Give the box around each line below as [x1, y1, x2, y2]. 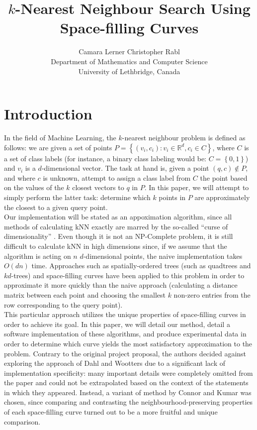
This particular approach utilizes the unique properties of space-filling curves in [4, 309, 246, 320]
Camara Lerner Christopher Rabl [79, 46, 180, 57]
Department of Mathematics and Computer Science [51, 56, 208, 66]
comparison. [4, 416, 41, 427]
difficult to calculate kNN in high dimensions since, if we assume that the [4, 240, 227, 251]
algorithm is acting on [4, 250, 71, 261]
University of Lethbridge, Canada [78, 66, 180, 76]
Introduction [4, 104, 92, 124]
